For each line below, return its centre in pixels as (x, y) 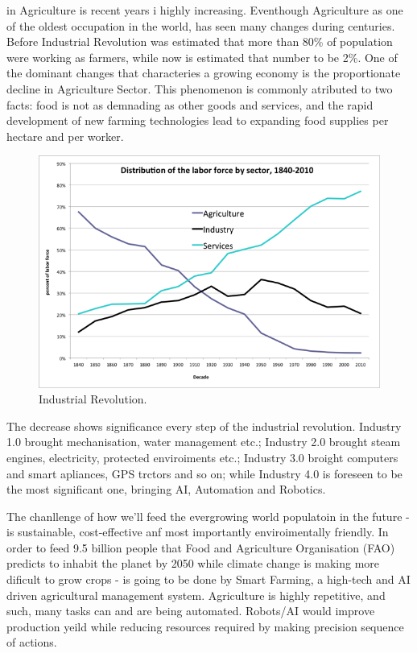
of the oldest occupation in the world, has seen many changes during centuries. (201, 25)
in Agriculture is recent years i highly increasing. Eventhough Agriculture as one (205, 10)
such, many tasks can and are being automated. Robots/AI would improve (191, 611)
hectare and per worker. (65, 136)
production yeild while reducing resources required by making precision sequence (205, 626)
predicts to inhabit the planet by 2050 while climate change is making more (193, 563)
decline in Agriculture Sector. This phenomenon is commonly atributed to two (200, 88)
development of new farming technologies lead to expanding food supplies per (198, 120)
